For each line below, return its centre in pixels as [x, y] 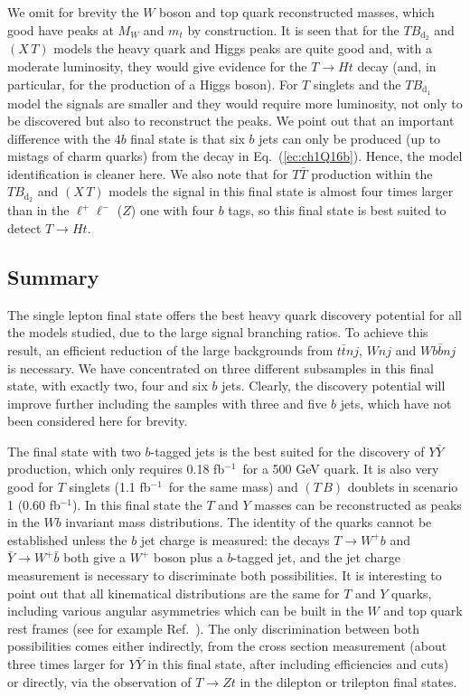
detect [24, 227]
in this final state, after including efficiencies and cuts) [298, 664]
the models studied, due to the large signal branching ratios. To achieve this [218, 332]
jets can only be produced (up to [350, 138]
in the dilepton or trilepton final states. [348, 681]
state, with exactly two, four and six [108, 386]
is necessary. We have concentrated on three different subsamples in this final [221, 367]
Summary [53, 276]
